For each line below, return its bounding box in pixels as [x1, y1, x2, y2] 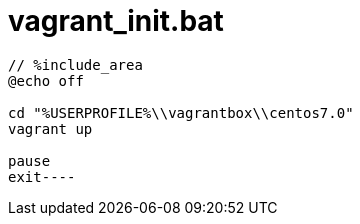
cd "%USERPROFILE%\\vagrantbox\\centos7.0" [8, 104, 354, 121]
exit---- [8, 168, 76, 185]
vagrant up [8, 120, 93, 137]
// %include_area [8, 56, 143, 73]
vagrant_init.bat [8, 4, 224, 38]
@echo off [8, 72, 84, 89]
